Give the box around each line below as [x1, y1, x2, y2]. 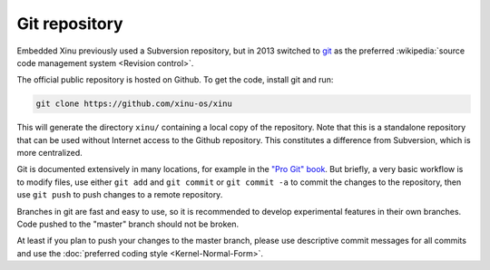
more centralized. [16, 148, 83, 159]
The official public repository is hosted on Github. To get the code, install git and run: [16, 74, 334, 85]
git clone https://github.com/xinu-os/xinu [35, 99, 233, 109]
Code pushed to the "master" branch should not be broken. [16, 218, 240, 230]
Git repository [16, 14, 123, 34]
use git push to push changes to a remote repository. [16, 189, 223, 200]
